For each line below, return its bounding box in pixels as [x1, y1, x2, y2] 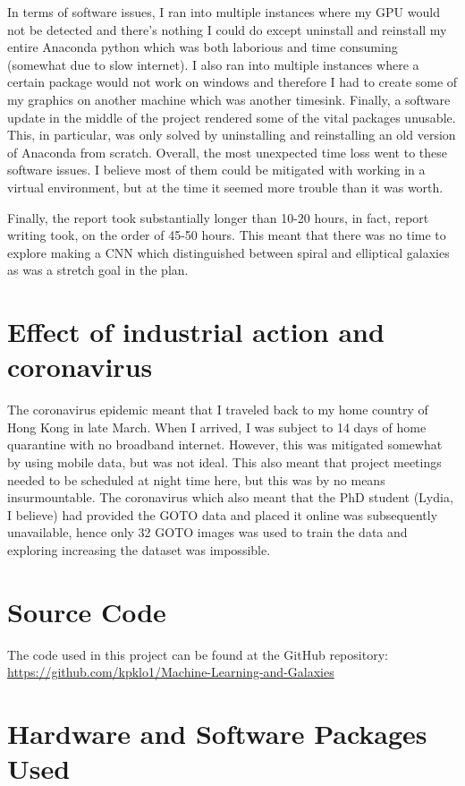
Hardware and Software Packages [7, 715, 427, 752]
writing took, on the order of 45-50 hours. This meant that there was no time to [7, 226, 446, 244]
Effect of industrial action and [7, 313, 385, 350]
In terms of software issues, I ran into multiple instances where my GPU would [7, 3, 440, 21]
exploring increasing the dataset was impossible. [7, 540, 271, 559]
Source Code [7, 593, 166, 629]
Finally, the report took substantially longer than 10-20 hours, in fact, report [7, 208, 429, 226]
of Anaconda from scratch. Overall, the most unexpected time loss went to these [7, 142, 448, 161]
